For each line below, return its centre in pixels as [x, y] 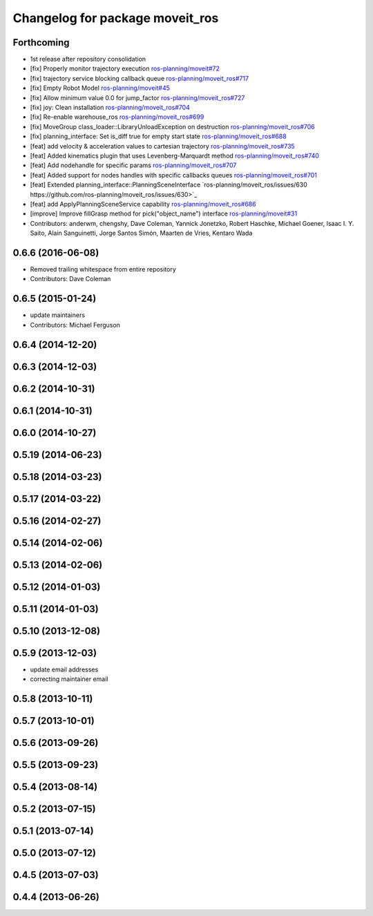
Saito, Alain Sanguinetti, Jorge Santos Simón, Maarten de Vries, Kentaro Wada [141, 233]
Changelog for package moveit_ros [116, 18]
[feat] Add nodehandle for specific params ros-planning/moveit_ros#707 [133, 165]
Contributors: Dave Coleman [70, 279]
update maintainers [58, 315]
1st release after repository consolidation [88, 59]
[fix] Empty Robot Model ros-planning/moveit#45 [100, 88]
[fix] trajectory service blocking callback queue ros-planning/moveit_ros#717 [139, 78]
